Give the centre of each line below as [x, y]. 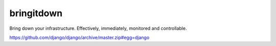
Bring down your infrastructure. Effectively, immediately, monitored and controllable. [98, 28]
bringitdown [36, 13]
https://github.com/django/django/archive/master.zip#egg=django [79, 37]
